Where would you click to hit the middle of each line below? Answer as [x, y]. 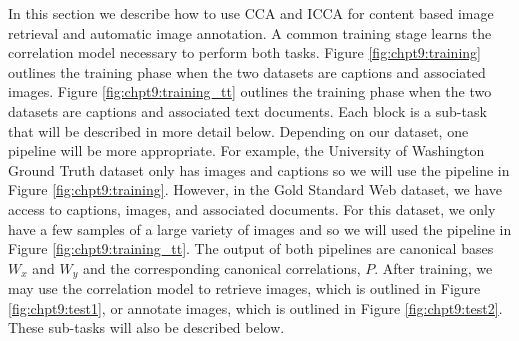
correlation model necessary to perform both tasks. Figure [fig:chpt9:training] [244, 52]
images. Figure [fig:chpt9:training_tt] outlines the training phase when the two [250, 91]
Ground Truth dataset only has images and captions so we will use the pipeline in [259, 169]
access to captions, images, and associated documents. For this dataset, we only [252, 208]
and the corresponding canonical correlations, [221, 267]
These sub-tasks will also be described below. [146, 327]
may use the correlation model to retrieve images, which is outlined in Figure [244, 288]
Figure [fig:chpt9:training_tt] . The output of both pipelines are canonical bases [251, 248]
